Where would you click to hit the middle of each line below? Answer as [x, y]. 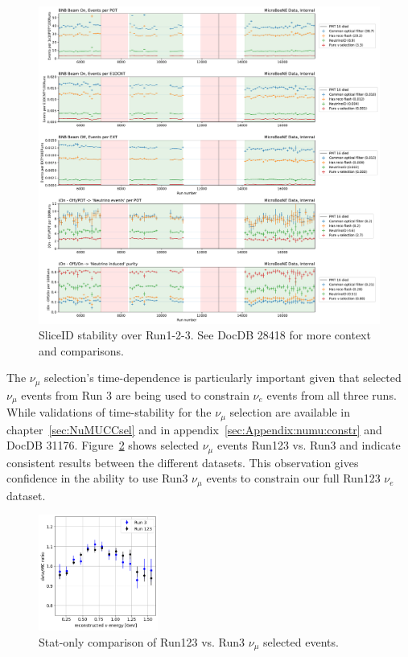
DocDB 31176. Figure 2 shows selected [103, 445]
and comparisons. [81, 350]
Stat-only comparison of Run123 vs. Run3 [142, 641]
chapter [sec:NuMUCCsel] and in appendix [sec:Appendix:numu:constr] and [194, 429]
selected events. [301, 641]
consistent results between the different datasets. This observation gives [183, 462]
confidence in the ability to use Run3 [97, 478]
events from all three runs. [332, 394]
